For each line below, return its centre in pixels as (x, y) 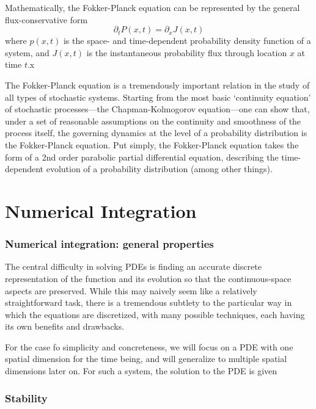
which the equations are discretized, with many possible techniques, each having (155, 314)
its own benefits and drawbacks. (65, 326)
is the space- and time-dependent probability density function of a (187, 41)
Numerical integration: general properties (109, 244)
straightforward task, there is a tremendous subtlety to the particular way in (149, 302)
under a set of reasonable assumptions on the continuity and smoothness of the (153, 121)
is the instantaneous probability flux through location (187, 52)
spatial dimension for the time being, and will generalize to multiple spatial (146, 359)
